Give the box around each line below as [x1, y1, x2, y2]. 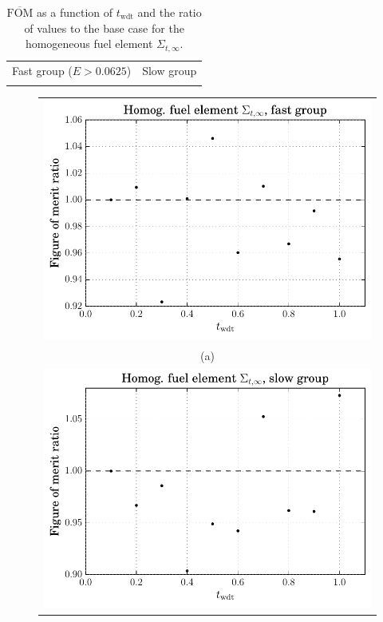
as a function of [37, 4, 113, 20]
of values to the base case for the [24, 19, 184, 36]
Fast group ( [12, 61, 73, 78]
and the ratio [137, 4, 202, 20]
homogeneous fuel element [25, 35, 153, 52]
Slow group [142, 61, 197, 78]
